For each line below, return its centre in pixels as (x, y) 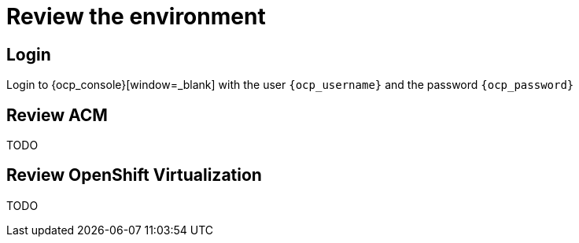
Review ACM (57, 115)
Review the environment (136, 17)
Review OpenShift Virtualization (134, 175)
